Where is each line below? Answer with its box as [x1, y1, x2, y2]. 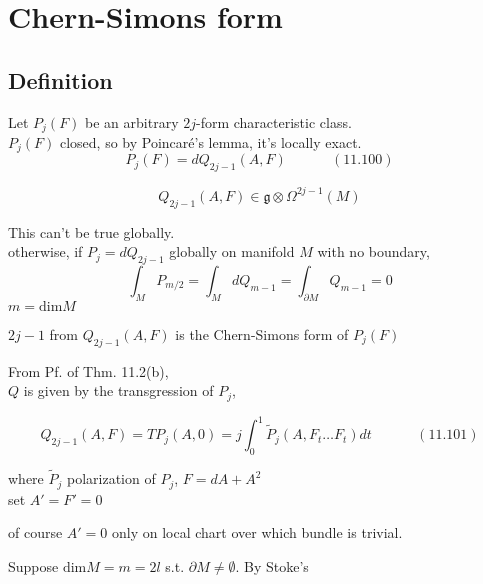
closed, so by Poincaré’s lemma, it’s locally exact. [59, 132, 362, 153]
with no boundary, [317, 241, 430, 262]
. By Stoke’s [235, 555, 309, 576]
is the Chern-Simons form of [175, 323, 349, 344]
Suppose [8, 555, 59, 576]
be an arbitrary [85, 111, 179, 132]
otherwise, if [8, 241, 83, 262]
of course [8, 522, 63, 543]
